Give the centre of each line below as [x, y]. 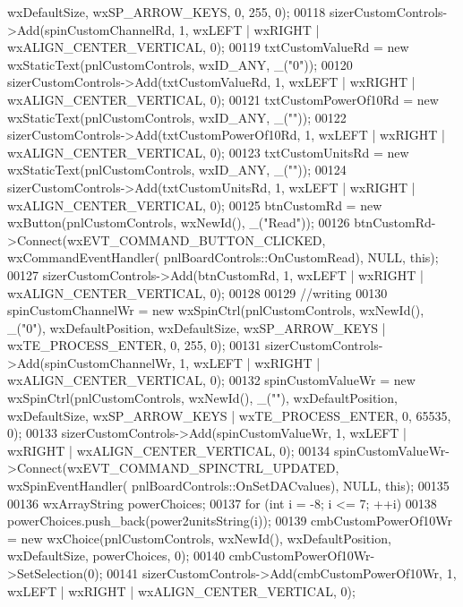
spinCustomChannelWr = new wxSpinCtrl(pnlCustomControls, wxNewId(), [216, 310]
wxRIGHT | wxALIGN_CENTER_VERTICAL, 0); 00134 [169, 450]
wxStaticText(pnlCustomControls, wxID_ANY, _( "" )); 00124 [177, 170]
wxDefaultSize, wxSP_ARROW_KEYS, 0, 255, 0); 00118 [167, 12]
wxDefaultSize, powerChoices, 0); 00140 [116, 556]
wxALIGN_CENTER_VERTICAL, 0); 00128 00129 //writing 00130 [197, 292]
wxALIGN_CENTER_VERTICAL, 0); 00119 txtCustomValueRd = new [208, 47]
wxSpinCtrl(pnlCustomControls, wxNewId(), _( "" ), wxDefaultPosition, [202, 398]
